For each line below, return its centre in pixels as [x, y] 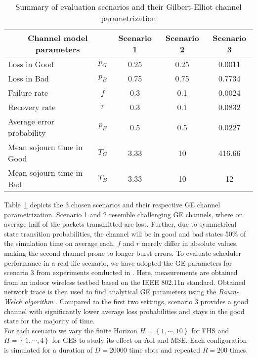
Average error [31, 121]
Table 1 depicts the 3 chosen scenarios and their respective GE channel [112, 204]
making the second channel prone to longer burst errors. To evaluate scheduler [123, 253]
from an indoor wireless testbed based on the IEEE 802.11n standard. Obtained [125, 282]
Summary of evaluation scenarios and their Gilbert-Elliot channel [128, 7]
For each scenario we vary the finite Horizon [71, 330]
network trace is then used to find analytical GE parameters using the [110, 292]
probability [27, 133]
